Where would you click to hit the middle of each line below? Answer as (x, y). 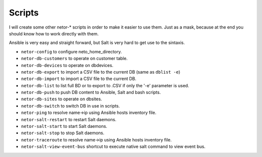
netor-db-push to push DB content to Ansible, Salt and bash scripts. (91, 93)
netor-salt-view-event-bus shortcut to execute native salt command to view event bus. (113, 147)
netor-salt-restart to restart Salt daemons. (69, 119)
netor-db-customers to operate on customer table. (74, 59)
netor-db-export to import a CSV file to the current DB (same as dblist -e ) (101, 72)
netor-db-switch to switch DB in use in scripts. (70, 106)
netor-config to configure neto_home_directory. (72, 51)
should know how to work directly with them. (54, 33)
